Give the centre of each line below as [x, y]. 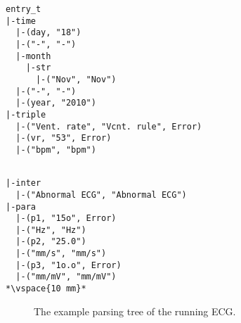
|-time [21, 21]
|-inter [24, 183]
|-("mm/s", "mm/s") [61, 254]
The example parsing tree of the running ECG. [135, 311]
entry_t [24, 9]
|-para [21, 207]
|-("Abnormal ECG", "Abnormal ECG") [101, 195]
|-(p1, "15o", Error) [66, 218]
